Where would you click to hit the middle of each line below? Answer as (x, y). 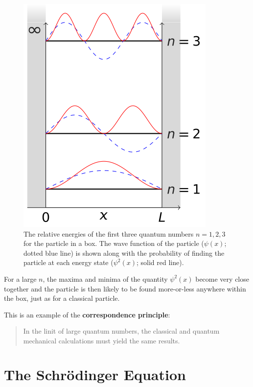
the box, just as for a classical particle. (62, 298)
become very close (222, 278)
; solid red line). (160, 262)
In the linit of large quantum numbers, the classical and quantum (121, 331)
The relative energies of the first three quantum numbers (109, 233)
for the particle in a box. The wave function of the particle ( (114, 243)
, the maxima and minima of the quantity (105, 278)
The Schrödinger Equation (95, 374)
